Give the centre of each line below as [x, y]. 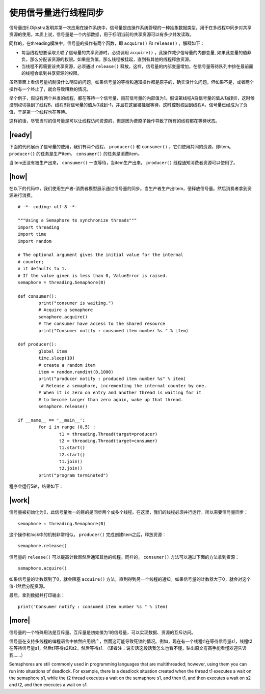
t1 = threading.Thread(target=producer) [108, 434]
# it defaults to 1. [42, 269]
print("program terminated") [74, 475]
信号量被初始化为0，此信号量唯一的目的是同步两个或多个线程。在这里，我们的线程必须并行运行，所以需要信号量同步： [129, 512]
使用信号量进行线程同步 [56, 13]
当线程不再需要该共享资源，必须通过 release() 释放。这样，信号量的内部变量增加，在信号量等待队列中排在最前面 [137, 66]
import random [35, 241]
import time [32, 234]
